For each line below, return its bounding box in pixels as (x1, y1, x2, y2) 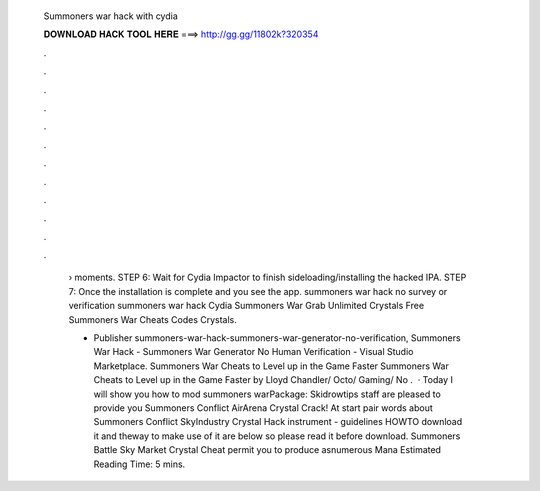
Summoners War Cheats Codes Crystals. (68, 313, 237, 325)
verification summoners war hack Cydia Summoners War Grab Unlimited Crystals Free (68, 300, 425, 312)
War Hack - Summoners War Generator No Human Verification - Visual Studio (93, 346, 414, 358)
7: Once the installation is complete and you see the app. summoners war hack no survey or (68, 285, 448, 297)
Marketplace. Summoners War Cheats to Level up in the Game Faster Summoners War (93, 360, 449, 372)
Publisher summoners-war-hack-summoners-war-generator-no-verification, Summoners (93, 332, 461, 344)
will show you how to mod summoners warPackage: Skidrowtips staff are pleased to (93, 388, 442, 400)
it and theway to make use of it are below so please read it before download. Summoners (93, 430, 461, 442)
